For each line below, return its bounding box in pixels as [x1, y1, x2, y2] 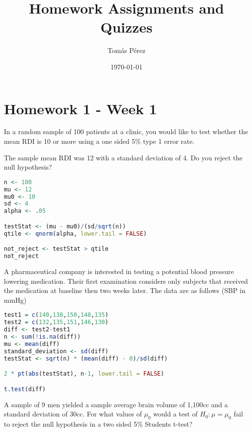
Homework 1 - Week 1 [4, 98, 157, 118]
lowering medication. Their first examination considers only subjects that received [4, 276, 248, 286]
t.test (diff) [4, 385, 46, 393]
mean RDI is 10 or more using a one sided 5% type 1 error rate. [4, 136, 195, 146]
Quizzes [100, 17, 153, 37]
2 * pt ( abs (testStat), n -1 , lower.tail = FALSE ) [4, 370, 164, 378]
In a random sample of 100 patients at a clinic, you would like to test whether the [4, 126, 248, 137]
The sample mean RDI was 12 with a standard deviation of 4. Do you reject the [4, 152, 243, 162]
